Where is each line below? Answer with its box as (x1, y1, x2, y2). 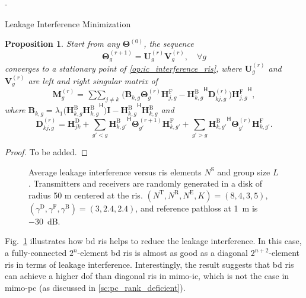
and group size (217, 165, 270, 178)
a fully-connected (5, 246, 67, 259)
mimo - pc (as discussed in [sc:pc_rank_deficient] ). (5, 281, 186, 293)
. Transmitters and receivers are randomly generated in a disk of (28, 177, 263, 190)
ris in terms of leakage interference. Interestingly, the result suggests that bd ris (5, 258, 294, 270)
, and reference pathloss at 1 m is (135, 201, 258, 214)
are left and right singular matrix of (28, 75, 158, 87)
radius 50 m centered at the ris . (28, 188, 143, 201)
